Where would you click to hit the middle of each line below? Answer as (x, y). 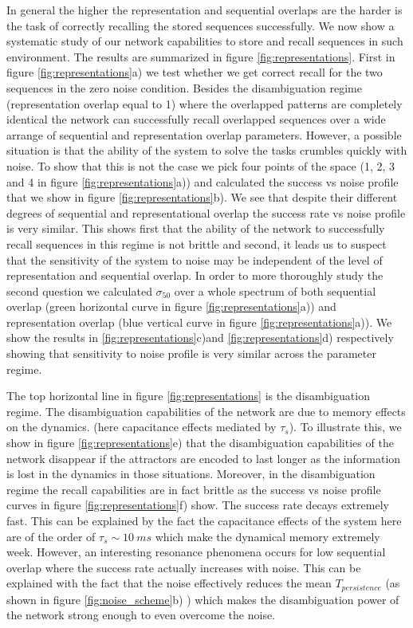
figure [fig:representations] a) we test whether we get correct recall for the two (195, 72)
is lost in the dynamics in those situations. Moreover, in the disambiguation (191, 474)
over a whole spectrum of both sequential (275, 290)
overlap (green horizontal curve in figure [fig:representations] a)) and (171, 306)
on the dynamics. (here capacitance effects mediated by (142, 427)
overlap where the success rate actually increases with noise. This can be (184, 567)
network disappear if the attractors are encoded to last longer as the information (204, 458)
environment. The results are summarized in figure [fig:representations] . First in (201, 56)
